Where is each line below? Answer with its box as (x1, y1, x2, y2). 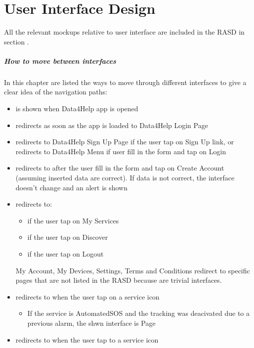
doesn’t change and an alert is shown (15, 182, 128, 192)
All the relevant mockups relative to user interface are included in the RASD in (4, 27, 245, 37)
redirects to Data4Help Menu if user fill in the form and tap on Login (15, 146, 226, 156)
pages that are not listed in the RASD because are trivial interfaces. (15, 275, 222, 285)
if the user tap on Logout (27, 249, 104, 259)
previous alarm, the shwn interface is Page (27, 317, 156, 328)
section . (4, 36, 29, 46)
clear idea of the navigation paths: (4, 87, 107, 97)
